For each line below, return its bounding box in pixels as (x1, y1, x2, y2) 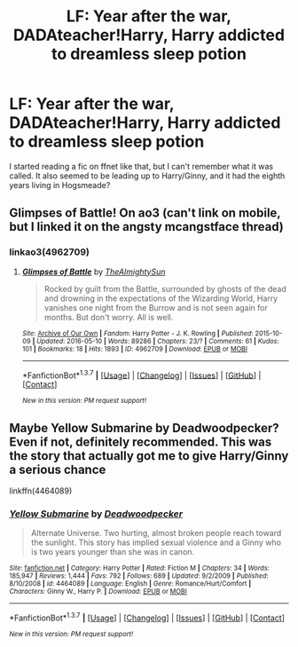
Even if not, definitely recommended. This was (9, 434, 272, 449)
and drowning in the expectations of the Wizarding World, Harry (43, 293, 278, 304)
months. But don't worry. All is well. (43, 312, 174, 322)
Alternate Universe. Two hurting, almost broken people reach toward (30, 528, 282, 539)
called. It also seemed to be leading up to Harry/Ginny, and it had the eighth (9, 170, 286, 181)
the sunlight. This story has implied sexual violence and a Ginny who (30, 537, 282, 548)
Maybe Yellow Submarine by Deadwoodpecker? (9, 420, 279, 436)
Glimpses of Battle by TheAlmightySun (21, 266, 166, 277)
